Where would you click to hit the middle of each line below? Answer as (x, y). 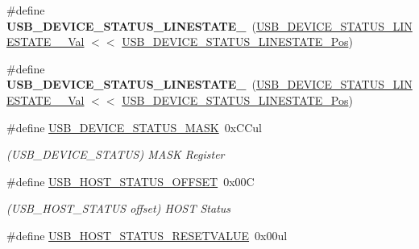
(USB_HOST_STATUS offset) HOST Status (119, 208)
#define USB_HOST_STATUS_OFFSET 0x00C (131, 181)
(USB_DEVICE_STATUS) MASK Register (116, 154)
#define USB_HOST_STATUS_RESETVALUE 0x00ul (147, 235)
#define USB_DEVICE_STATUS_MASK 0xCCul (135, 127)
